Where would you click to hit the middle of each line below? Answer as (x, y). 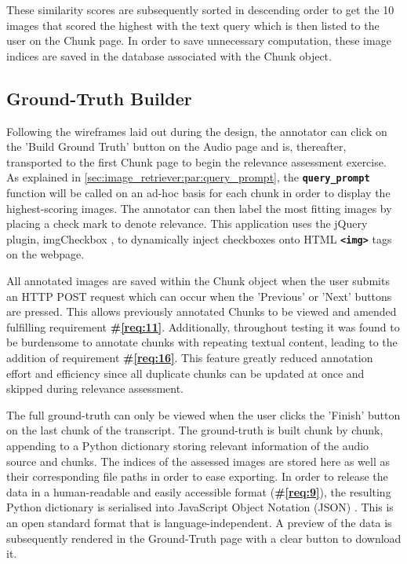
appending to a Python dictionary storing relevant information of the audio (188, 445)
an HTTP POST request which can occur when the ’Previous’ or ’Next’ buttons (199, 296)
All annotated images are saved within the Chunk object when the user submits (198, 281)
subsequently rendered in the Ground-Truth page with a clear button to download (204, 538)
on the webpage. (45, 254)
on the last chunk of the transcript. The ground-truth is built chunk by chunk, (195, 430)
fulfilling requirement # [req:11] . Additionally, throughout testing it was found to (203, 326)
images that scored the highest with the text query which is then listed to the (193, 25)
